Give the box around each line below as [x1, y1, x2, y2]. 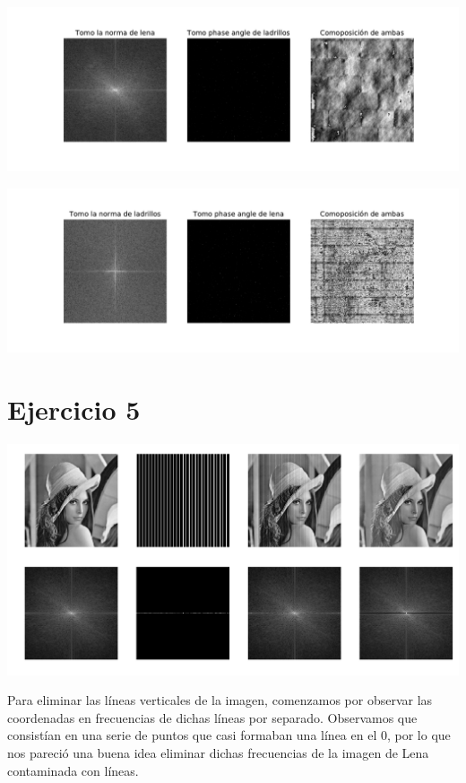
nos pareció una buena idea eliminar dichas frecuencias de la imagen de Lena [7, 744, 429, 762]
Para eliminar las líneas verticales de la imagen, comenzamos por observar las [7, 691, 433, 709]
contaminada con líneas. [7, 761, 139, 779]
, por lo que [386, 726, 451, 744]
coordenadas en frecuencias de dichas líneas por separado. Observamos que [7, 708, 418, 726]
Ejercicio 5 [7, 390, 141, 427]
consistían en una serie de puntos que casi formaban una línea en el [7, 726, 377, 744]
